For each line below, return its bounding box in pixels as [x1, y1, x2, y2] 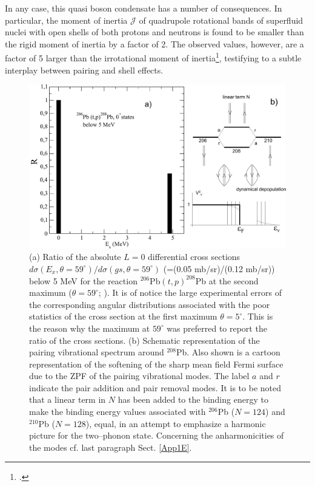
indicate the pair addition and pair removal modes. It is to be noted [29, 381, 282, 394]
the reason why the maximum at [29, 321, 150, 334]
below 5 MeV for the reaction [29, 274, 138, 287]
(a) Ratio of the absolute [29, 250, 121, 263]
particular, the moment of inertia [5, 13, 128, 26]
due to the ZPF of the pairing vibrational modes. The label [29, 369, 250, 382]
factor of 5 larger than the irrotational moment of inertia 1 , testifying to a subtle [5, 50, 302, 64]
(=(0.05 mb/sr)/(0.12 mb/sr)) [163, 262, 275, 275]
